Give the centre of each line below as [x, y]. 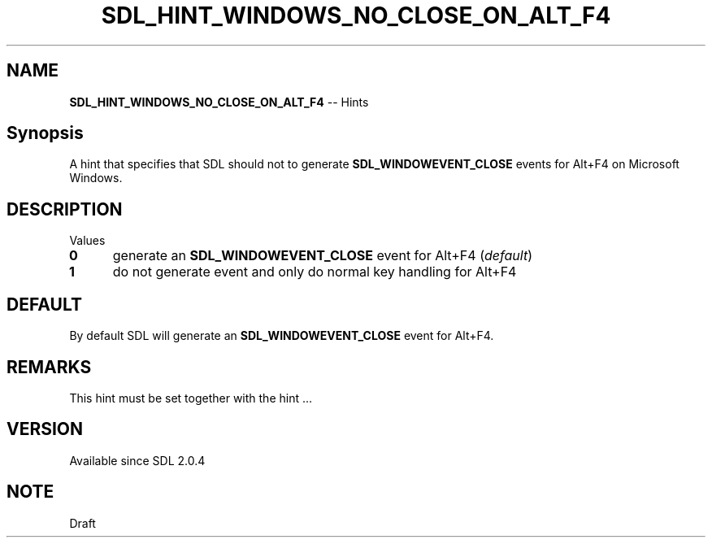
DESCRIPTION [65, 209]
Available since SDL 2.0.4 [137, 460]
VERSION [45, 429]
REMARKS [49, 367]
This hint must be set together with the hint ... [191, 398]
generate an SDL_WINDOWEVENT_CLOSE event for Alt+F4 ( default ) [322, 256]
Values [87, 241]
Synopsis [45, 133]
